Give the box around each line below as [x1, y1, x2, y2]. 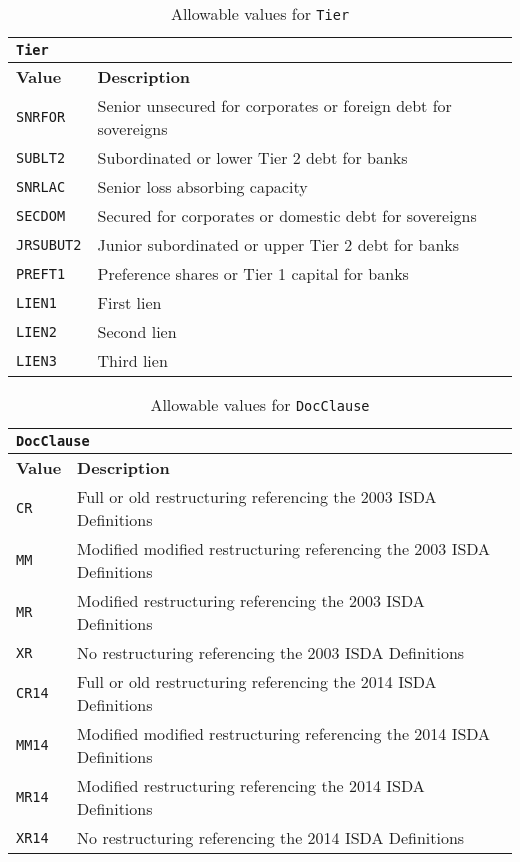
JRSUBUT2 [16, 236, 82, 253]
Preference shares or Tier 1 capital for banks [97, 262, 409, 285]
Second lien [97, 320, 177, 343]
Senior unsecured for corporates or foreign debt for [97, 94, 452, 117]
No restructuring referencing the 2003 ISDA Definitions [77, 641, 465, 664]
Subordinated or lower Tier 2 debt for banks [97, 146, 408, 169]
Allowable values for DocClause [150, 393, 370, 416]
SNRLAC [16, 178, 66, 195]
